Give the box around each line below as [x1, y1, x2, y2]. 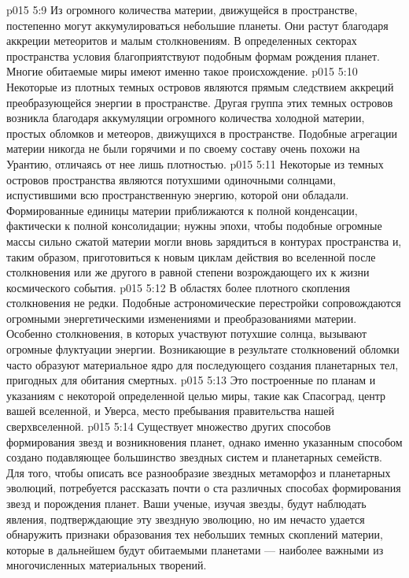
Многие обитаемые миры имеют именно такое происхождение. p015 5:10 [6, 63, 358, 80]
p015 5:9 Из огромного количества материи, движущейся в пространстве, [6, 2, 358, 17]
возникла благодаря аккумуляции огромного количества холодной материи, [6, 109, 365, 126]
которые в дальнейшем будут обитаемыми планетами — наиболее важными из [6, 541, 384, 558]
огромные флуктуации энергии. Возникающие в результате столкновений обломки [6, 341, 400, 358]
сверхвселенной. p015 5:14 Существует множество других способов [6, 418, 331, 435]
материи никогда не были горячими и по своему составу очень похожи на [6, 140, 360, 157]
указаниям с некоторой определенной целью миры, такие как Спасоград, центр [6, 387, 386, 403]
